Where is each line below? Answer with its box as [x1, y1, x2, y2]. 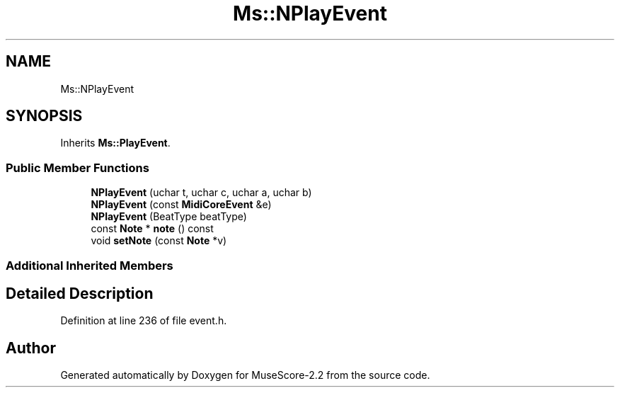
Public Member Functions [6, 160, 149, 175]
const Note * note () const [91, 222, 214, 235]
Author [6, 338, 56, 357]
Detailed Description [6, 284, 154, 302]
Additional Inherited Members [6, 258, 173, 273]
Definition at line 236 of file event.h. [60, 314, 227, 327]
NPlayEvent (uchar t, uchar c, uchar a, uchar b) [91, 186, 312, 199]
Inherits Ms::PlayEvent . [60, 137, 171, 149]
